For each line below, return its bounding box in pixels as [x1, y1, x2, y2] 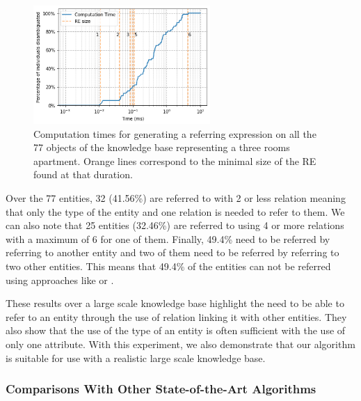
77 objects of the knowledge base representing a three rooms [33, 140, 290, 155]
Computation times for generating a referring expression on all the [33, 126, 316, 141]
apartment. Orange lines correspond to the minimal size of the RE [33, 153, 316, 168]
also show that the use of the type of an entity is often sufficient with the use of [6, 323, 346, 338]
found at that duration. [33, 167, 133, 182]
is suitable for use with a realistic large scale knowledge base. [6, 350, 266, 365]
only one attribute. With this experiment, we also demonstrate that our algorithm [6, 336, 355, 351]
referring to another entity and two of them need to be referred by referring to [6, 245, 339, 260]
